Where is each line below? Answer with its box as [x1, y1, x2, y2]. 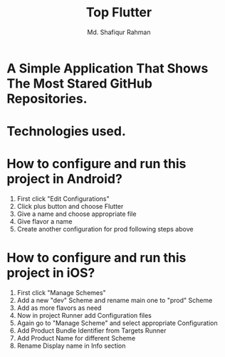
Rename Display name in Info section [16, 341, 126, 350]
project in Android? [6, 171, 122, 187]
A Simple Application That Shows [6, 60, 209, 76]
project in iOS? [6, 265, 95, 281]
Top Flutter [85, 4, 152, 21]
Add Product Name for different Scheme [16, 334, 136, 342]
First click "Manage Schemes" [16, 289, 106, 296]
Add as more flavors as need [16, 304, 102, 312]
